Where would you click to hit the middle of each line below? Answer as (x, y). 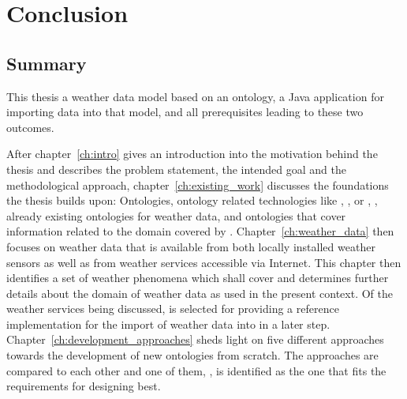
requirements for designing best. (84, 386)
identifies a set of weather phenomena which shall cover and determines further (198, 278)
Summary (47, 63)
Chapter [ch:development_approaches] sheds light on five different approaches (195, 339)
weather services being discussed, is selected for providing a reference (173, 309)
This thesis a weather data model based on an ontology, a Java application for (195, 96)
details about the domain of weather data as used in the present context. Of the (200, 293)
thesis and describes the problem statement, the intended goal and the (176, 169)
